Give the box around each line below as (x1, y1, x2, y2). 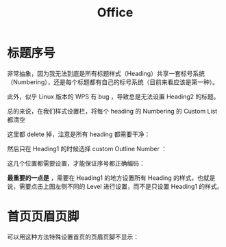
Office (97, 5, 134, 21)
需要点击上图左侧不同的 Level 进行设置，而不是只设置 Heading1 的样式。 (18, 182, 223, 190)
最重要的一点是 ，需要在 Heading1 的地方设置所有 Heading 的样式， (7, 173, 198, 182)
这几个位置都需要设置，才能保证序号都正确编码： (7, 159, 145, 167)
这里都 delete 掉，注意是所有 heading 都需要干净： (7, 130, 151, 138)
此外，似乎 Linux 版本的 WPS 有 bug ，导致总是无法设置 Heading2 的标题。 (7, 92, 221, 101)
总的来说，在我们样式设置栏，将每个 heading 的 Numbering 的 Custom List (7, 107, 218, 115)
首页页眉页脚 (7, 209, 80, 224)
